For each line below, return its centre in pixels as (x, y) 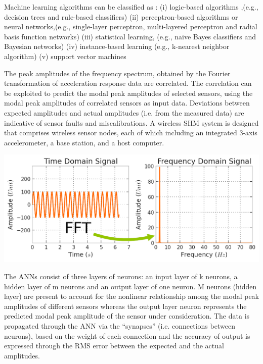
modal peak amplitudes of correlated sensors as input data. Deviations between (127, 103)
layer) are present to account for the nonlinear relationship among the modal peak (132, 296)
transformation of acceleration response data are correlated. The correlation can (128, 83)
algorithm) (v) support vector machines (65, 56)
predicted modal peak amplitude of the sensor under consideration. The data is (127, 316)
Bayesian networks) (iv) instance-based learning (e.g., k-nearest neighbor (117, 46)
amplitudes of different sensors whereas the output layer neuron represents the (125, 306)
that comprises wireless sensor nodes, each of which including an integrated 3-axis (131, 133)
